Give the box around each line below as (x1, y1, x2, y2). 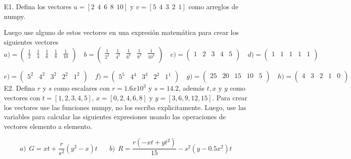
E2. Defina (4, 83, 35, 93)
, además (178, 83, 205, 93)
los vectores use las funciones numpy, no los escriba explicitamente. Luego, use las (4, 102, 246, 112)
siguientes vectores (4, 36, 59, 47)
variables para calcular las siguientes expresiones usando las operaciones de (4, 111, 226, 122)
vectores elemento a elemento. (4, 121, 92, 131)
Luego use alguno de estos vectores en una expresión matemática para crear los (4, 27, 239, 37)
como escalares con (54, 83, 110, 93)
